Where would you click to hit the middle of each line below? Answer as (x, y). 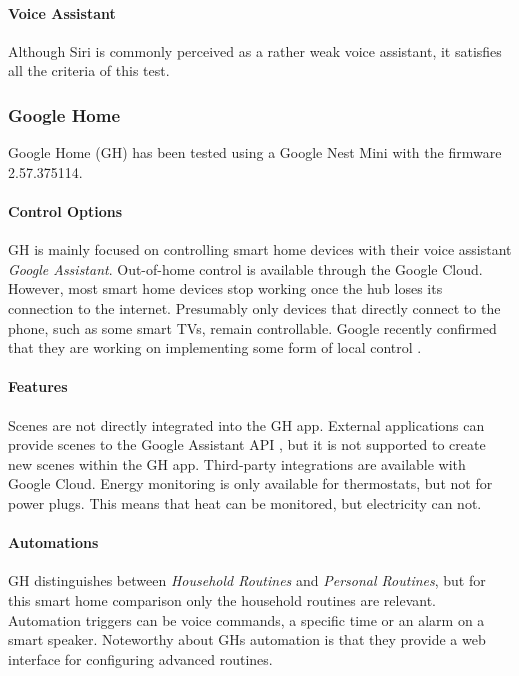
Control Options (65, 210)
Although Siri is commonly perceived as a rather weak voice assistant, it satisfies (255, 50)
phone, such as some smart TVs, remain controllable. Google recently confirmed (252, 327)
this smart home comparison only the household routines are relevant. (222, 599)
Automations (53, 542)
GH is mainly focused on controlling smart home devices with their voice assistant (260, 249)
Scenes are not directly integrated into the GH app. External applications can (246, 424)
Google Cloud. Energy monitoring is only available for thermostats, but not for (250, 483)
